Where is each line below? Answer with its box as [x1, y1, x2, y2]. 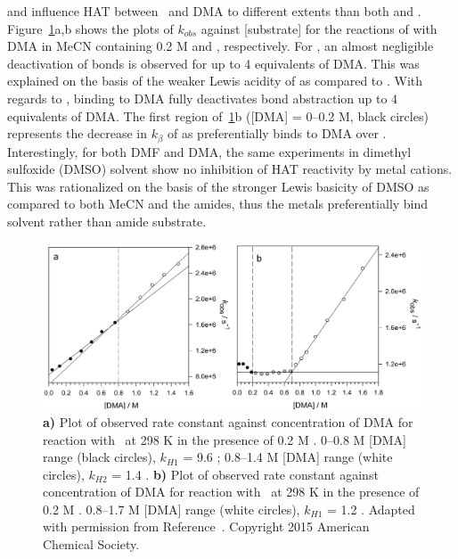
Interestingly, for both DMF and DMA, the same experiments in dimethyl [7, 142, 412, 160]
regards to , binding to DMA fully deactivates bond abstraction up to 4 [7, 88, 398, 107]
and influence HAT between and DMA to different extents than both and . [7, 2, 421, 20]
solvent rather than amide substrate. [7, 211, 207, 230]
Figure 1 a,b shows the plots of [7, 19, 174, 37]
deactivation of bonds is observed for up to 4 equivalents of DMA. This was [7, 53, 420, 72]
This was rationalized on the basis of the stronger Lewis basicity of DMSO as [7, 177, 429, 195]
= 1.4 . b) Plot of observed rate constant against [111, 464, 379, 483]
